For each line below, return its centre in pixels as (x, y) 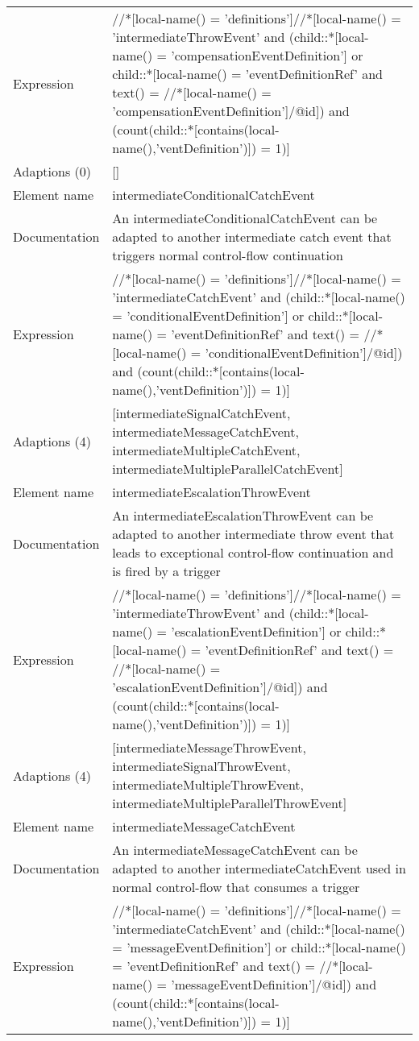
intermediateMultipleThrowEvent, (208, 784)
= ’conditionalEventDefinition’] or (208, 315)
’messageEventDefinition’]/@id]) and (274, 984)
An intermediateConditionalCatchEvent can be (245, 218)
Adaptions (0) (52, 171)
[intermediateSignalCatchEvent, (201, 413)
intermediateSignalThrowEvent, (201, 766)
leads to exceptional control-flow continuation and (253, 552)
